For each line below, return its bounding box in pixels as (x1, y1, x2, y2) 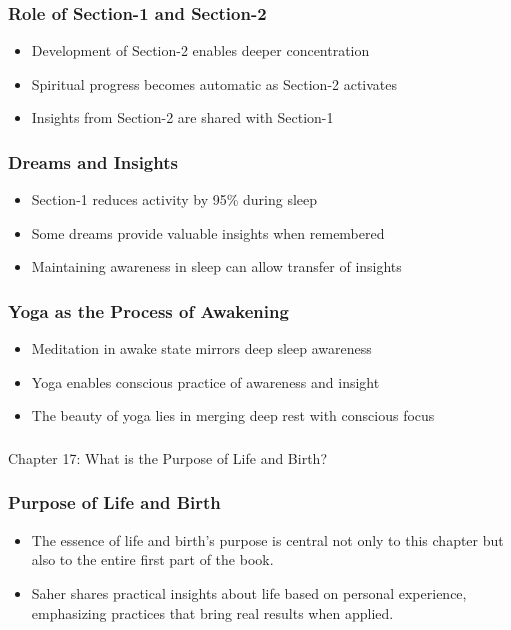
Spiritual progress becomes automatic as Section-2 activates (31, 73, 398, 94)
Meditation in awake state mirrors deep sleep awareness (31, 338, 372, 359)
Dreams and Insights (8, 149, 178, 174)
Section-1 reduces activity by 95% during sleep (31, 189, 318, 210)
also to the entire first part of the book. (31, 549, 274, 570)
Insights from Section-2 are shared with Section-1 (31, 107, 334, 128)
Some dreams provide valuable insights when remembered (31, 222, 385, 243)
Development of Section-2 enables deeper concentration (31, 40, 370, 61)
